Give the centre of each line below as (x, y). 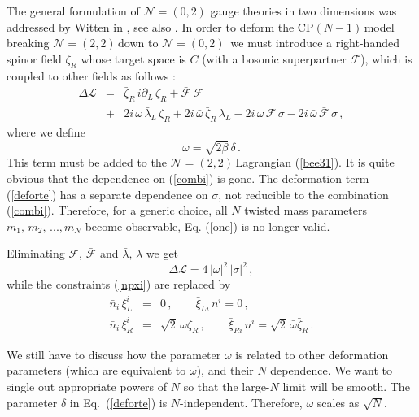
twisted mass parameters (306, 210)
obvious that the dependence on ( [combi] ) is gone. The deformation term (188, 178)
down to (138, 43)
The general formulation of (73, 11)
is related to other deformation (312, 354)
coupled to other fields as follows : (91, 75)
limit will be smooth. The (346, 386)
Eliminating (36, 253)
